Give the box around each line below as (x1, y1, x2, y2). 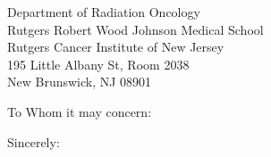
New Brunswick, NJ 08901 (7, 72, 152, 91)
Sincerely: (7, 132, 60, 151)
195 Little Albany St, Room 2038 (7, 54, 190, 73)
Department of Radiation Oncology (7, 3, 200, 21)
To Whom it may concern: (7, 102, 152, 120)
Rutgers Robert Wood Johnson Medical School (7, 20, 264, 38)
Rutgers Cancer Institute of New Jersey (7, 37, 224, 56)
